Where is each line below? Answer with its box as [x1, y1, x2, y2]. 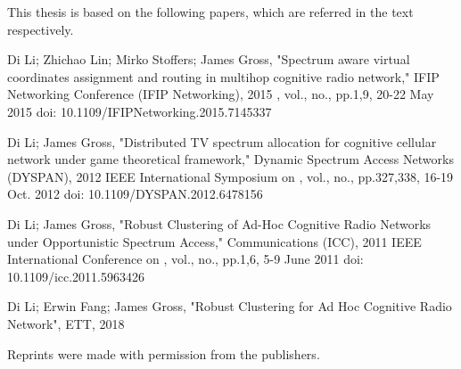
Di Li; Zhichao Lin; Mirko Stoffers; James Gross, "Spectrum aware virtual [7, 50, 410, 69]
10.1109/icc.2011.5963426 [7, 266, 144, 285]
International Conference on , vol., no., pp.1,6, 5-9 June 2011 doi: [7, 250, 364, 268]
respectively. [7, 20, 74, 38]
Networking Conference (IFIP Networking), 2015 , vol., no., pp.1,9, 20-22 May [7, 85, 434, 103]
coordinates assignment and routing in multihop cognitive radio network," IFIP [7, 67, 440, 86]
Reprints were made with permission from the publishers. [7, 344, 320, 363]
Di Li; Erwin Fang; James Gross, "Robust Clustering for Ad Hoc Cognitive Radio [7, 297, 452, 316]
